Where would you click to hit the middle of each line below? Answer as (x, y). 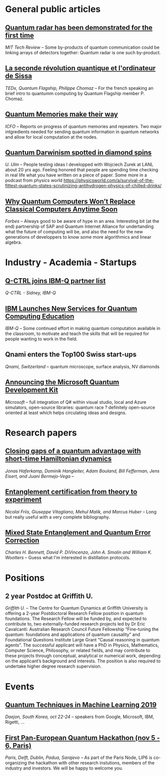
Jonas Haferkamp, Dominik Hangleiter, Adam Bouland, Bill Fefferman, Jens (83, 471)
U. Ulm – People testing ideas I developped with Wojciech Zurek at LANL (79, 164)
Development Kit (32, 390)
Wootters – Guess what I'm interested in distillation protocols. (68, 558)
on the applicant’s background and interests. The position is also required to (83, 661)
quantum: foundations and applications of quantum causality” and (73, 634)
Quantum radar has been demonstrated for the (79, 28)
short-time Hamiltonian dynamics (58, 459)
